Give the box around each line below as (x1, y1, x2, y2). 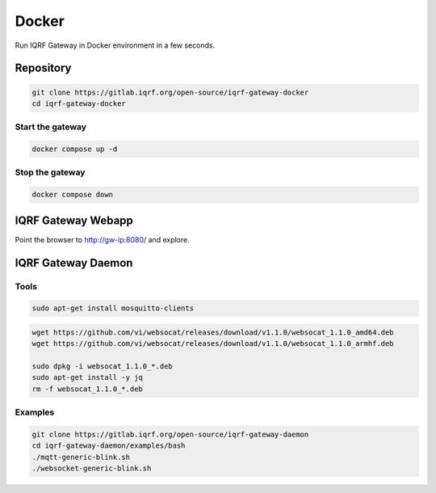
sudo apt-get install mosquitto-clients (31, 304, 194, 313)
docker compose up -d (31, 145, 118, 154)
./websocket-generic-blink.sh (31, 464, 152, 473)
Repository (15, 61, 72, 75)
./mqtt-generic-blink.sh (31, 453, 131, 461)
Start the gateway (15, 121, 87, 133)
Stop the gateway (15, 166, 86, 178)
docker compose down (31, 190, 113, 200)
